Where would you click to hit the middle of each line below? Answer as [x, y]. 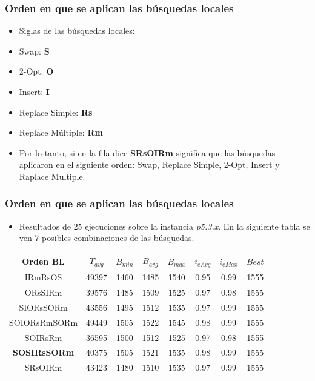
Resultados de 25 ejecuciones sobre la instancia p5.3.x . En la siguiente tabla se [164, 226]
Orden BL [43, 261]
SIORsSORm [43, 307]
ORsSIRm [43, 292]
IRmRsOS [43, 277]
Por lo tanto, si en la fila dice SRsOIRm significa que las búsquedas [147, 152]
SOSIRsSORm [43, 352]
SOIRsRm [43, 337]
